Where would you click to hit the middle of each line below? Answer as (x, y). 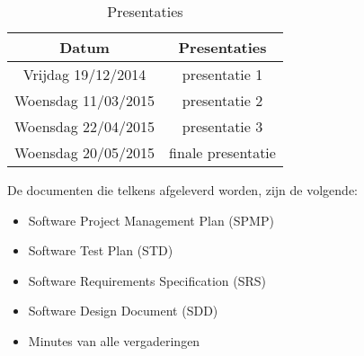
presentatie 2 (222, 100)
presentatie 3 (222, 126)
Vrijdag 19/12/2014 (84, 74)
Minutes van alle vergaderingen (114, 340)
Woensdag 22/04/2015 (85, 126)
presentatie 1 (222, 74)
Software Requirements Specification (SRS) (147, 280)
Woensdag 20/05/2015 (85, 152)
